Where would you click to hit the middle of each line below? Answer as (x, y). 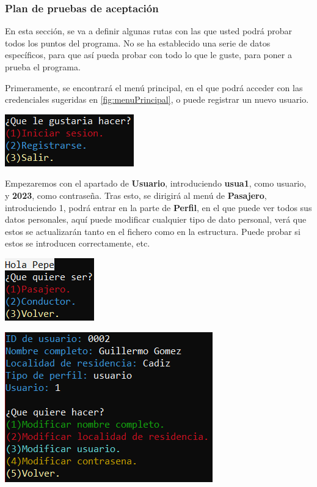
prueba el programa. (43, 67)
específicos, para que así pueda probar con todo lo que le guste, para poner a (148, 55)
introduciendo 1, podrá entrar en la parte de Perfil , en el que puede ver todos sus (158, 207)
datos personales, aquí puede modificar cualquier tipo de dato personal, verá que (156, 219)
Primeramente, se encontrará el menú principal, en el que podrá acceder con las (154, 87)
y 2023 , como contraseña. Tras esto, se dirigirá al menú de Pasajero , (136, 195)
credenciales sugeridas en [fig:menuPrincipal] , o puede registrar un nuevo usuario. (157, 99)
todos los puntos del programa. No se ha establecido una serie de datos (138, 43)
